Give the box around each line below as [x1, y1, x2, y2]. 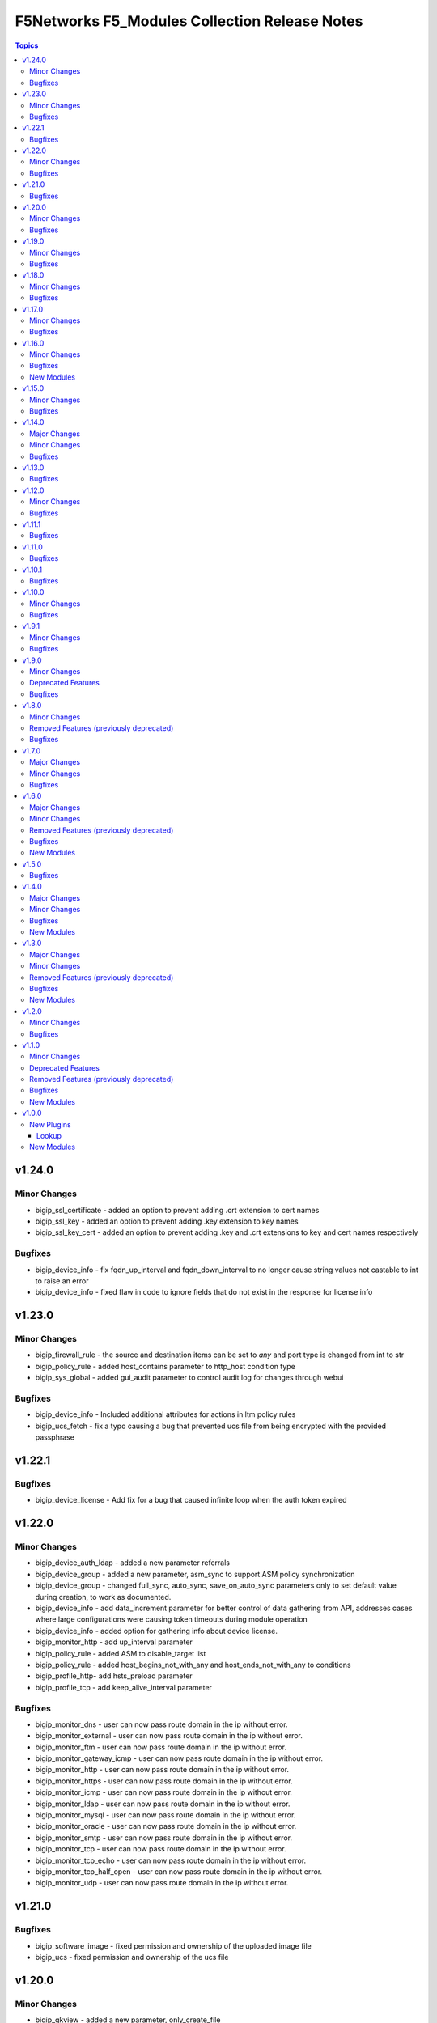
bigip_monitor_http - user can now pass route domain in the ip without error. [35, 1765, 290, 1775]
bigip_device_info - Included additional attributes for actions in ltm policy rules [35, 1410, 296, 1419]
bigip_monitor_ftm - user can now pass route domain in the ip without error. [35, 1742, 287, 1752]
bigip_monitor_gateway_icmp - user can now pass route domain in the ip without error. [35, 1754, 324, 1763]
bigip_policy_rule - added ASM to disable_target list [35, 1648, 206, 1658]
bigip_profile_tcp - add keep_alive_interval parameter [35, 1682, 212, 1692]
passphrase [35, 1432, 74, 1442]
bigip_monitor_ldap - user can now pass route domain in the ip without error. [35, 1799, 291, 1809]
